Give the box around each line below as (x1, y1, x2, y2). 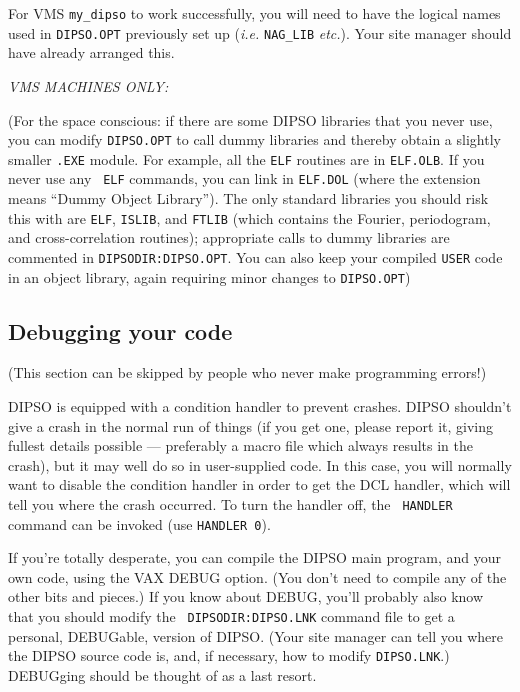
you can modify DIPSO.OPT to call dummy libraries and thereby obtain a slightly (8, 129, 501, 150)
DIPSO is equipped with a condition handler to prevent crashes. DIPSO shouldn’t (8, 396, 512, 417)
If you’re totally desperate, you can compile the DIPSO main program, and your (8, 547, 502, 568)
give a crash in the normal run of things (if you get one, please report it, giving (8, 415, 494, 436)
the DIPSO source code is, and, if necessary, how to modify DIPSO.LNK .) (8, 645, 450, 666)
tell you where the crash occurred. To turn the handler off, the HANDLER (8, 493, 453, 514)
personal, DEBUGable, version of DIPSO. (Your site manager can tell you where (8, 625, 504, 646)
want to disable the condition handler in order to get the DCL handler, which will (8, 474, 511, 495)
